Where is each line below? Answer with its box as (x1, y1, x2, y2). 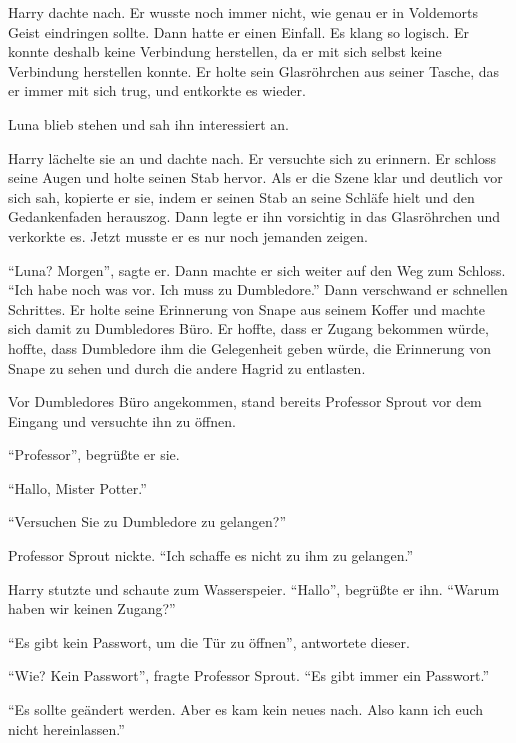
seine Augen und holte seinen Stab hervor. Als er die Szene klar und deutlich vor (8, 167, 503, 188)
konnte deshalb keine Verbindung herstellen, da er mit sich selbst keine (8, 41, 442, 62)
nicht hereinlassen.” (8, 718, 125, 739)
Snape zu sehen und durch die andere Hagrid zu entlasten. (8, 357, 366, 378)
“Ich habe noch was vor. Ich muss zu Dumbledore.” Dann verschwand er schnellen (8, 279, 508, 300)
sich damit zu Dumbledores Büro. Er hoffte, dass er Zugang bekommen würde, (8, 318, 489, 339)
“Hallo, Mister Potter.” (8, 477, 147, 498)
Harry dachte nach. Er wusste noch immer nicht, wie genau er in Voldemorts (8, 2, 479, 22)
